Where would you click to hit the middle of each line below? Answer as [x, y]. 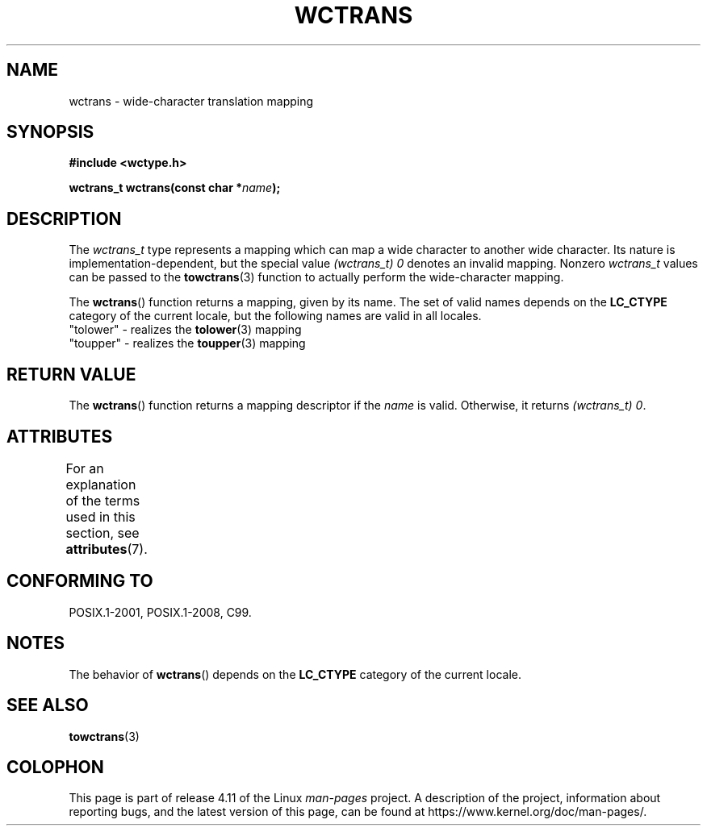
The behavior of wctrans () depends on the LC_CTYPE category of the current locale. [295, 674]
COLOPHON [55, 767]
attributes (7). [107, 549]
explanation [101, 484]
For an [85, 468]
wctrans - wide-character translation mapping [191, 101]
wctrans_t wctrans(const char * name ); [175, 188]
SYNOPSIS [50, 132]
